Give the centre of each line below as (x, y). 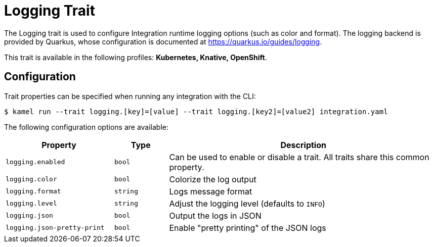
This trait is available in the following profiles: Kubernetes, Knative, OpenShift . (136, 57)
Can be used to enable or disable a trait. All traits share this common (299, 157)
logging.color (31, 179)
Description (303, 145)
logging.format (33, 191)
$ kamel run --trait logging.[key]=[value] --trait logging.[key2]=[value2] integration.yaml (196, 111)
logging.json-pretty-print (55, 228)
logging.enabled (35, 162)
